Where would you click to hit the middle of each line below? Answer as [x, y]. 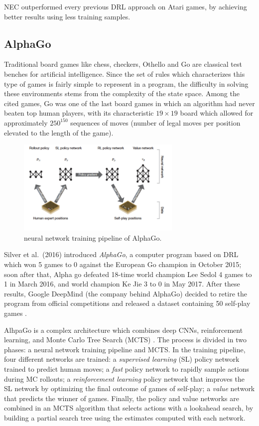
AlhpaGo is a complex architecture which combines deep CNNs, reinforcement [124, 330]
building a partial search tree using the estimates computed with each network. [125, 417]
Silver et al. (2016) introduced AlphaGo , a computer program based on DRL [121, 254]
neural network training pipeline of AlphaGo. [93, 237]
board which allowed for [217, 113]
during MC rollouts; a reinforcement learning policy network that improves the [124, 378]
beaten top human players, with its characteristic [79, 113]
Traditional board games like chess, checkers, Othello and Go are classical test [123, 64]
